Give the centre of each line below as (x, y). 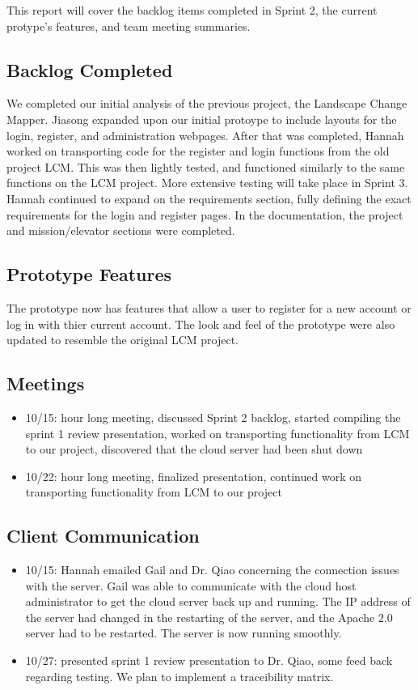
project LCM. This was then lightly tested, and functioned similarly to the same (206, 166)
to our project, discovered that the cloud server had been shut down (194, 449)
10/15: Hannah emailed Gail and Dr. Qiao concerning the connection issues (212, 570)
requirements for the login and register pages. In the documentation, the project (205, 214)
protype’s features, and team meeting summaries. (129, 26)
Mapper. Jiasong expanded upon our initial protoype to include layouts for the (202, 119)
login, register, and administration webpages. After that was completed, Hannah (205, 135)
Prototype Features (89, 274)
